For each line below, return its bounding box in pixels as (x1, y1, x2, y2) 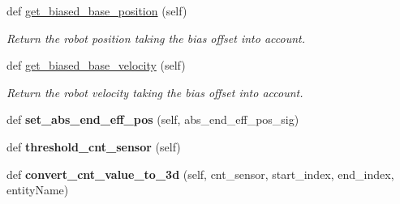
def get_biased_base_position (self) (6, 2, 187, 19)
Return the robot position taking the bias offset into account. (6, 29, 306, 46)
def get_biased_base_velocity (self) (6, 57, 186, 74)
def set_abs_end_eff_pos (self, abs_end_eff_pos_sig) (6, 111, 299, 128)
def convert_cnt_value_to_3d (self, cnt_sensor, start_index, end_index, (6, 165, 394, 182)
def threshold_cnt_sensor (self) (6, 138, 181, 155)
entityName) (6, 181, 69, 198)
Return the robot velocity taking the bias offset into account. (6, 83, 303, 100)
